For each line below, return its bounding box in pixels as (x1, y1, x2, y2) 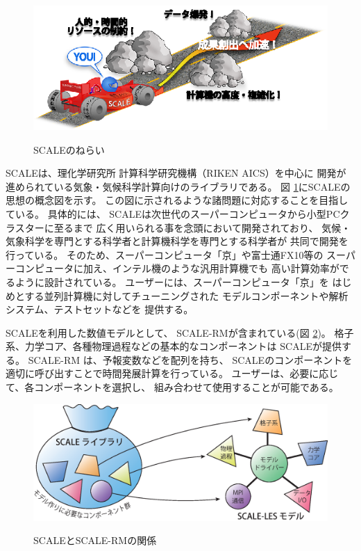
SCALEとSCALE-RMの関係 (33, 533, 157, 548)
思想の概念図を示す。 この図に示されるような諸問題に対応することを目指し (6, 193, 349, 207)
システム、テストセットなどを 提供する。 (6, 302, 194, 317)
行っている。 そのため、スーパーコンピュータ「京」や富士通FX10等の (6, 247, 324, 262)
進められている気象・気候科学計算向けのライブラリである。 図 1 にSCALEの (6, 179, 351, 193)
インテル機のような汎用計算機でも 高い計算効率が (112, 261, 339, 275)
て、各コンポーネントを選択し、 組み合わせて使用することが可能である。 (6, 380, 339, 394)
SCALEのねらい (33, 142, 105, 157)
